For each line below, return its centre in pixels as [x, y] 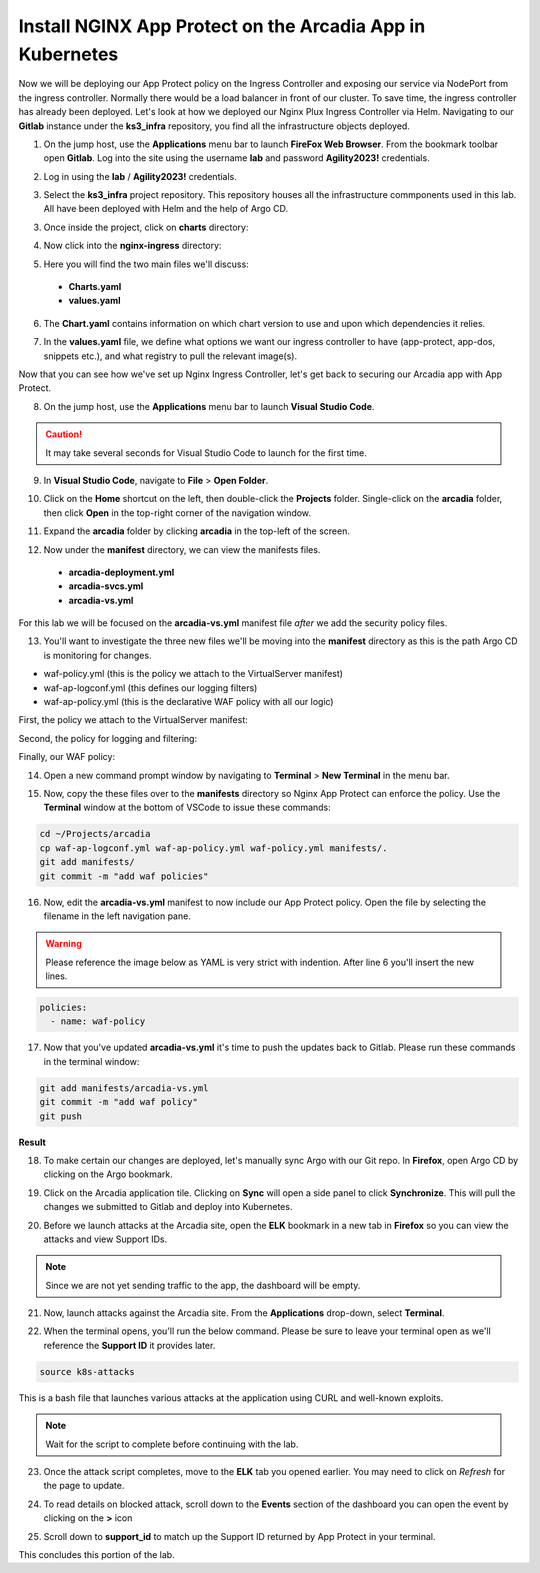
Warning [63, 944]
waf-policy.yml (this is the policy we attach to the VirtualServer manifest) [193, 674]
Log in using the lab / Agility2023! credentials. [140, 176]
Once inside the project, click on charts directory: [146, 227]
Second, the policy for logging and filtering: [108, 738]
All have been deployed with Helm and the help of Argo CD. [166, 209]
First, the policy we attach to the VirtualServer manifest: [133, 720]
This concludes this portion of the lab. [96, 1554]
